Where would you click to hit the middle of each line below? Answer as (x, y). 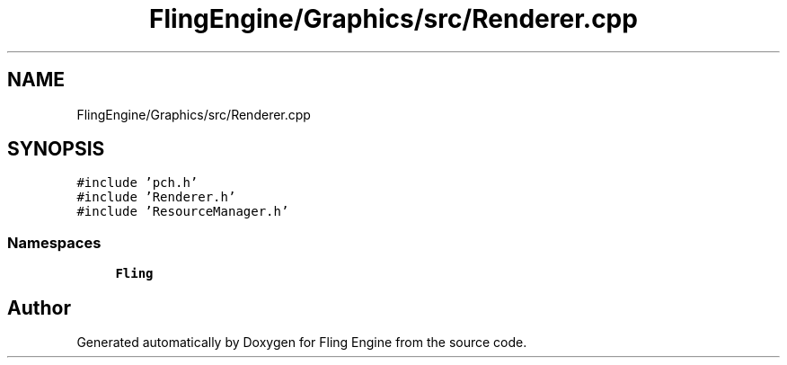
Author (39, 307)
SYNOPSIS (56, 149)
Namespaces (54, 242)
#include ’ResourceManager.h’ (183, 212)
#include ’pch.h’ (137, 183)
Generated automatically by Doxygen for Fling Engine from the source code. (302, 343)
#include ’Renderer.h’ (156, 197)
